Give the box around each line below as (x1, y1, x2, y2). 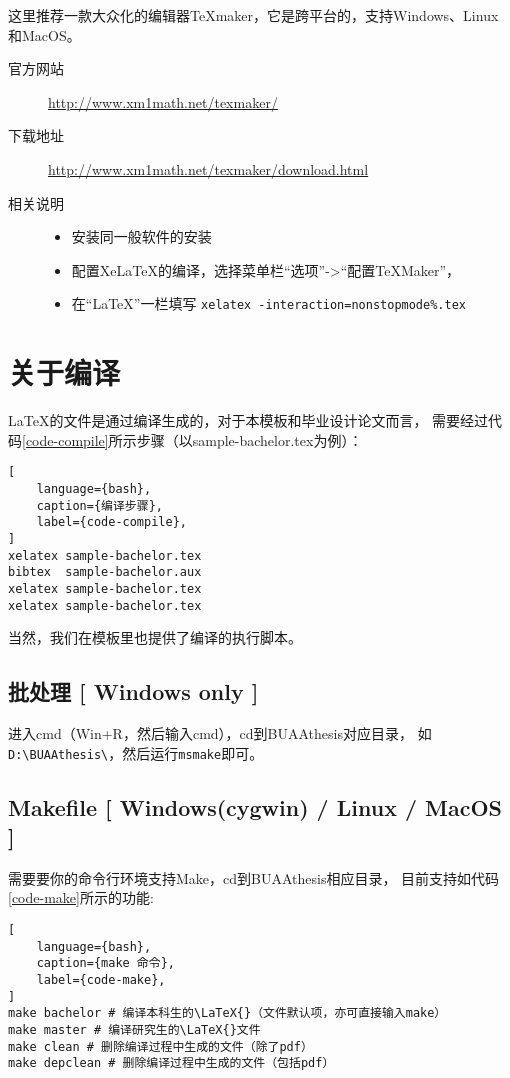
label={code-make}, (36, 973, 166, 988)
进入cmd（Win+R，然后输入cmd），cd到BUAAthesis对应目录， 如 (8, 723, 432, 744)
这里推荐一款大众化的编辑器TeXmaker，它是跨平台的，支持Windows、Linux (8, 5, 499, 25)
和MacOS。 (8, 24, 81, 45)
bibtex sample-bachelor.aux (8, 565, 202, 580)
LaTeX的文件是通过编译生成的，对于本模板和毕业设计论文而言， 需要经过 (8, 410, 489, 431)
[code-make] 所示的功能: (8, 887, 154, 908)
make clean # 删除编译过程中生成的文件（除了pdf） (8, 1039, 313, 1054)
